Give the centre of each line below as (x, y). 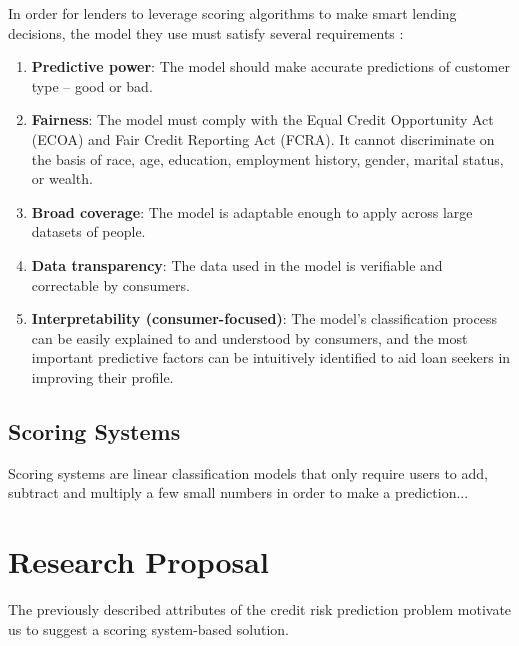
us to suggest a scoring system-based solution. (149, 628)
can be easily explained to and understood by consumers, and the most (249, 337)
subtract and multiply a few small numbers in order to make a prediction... (238, 492)
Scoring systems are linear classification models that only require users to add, (248, 472)
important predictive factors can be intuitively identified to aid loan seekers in (271, 357)
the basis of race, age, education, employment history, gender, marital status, (267, 158)
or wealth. (62, 178)
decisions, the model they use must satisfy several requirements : (206, 32)
